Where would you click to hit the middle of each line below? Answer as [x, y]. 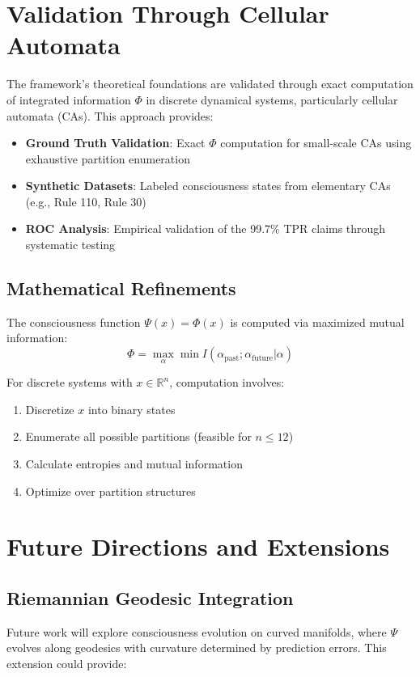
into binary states [132, 409]
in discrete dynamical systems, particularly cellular [272, 99]
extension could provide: [67, 663]
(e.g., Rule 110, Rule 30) [86, 201]
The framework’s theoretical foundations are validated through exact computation [210, 84]
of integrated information [69, 99]
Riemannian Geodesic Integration [150, 598]
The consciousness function [74, 322]
